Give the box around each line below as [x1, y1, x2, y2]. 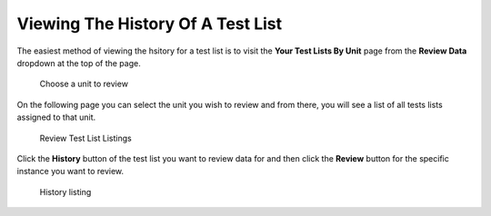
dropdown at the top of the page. [16, 57, 141, 68]
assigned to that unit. [16, 112, 96, 123]
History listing [39, 186, 92, 197]
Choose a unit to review [39, 78, 129, 90]
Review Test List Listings [39, 133, 132, 143]
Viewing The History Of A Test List [16, 14, 283, 34]
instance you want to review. [16, 166, 125, 177]
